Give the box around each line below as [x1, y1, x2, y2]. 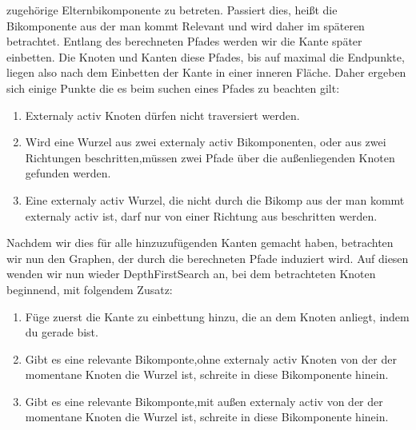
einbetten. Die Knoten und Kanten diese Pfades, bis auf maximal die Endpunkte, [6, 48, 405, 65]
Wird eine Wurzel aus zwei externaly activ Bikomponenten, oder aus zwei [25, 133, 386, 150]
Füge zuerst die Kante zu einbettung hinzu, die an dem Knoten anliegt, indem [25, 308, 410, 324]
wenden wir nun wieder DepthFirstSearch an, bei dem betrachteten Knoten [6, 265, 376, 282]
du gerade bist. [25, 324, 98, 340]
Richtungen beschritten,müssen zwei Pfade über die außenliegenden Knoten [25, 149, 395, 165]
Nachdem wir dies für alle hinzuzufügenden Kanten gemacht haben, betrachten [6, 234, 394, 251]
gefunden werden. [25, 165, 111, 181]
